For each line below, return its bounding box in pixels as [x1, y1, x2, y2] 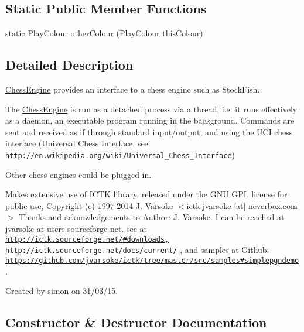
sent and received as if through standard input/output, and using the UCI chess [5, 125, 293, 138]
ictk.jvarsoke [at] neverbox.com [186, 199, 298, 211]
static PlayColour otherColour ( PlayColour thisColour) [5, 27, 203, 39]
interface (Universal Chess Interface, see [5, 137, 148, 149]
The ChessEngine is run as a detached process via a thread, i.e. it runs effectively [5, 102, 298, 115]
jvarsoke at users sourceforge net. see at [5, 223, 147, 234]
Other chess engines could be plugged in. [5, 168, 152, 180]
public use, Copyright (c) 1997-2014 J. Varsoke [5, 199, 173, 211]
